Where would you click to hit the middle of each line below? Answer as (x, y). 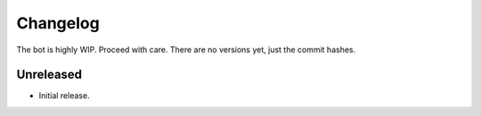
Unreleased (49, 75)
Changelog (58, 23)
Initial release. (64, 96)
